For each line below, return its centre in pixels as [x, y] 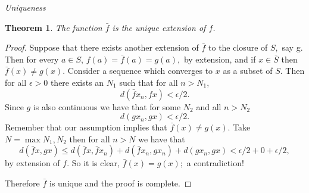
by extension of [32, 163]
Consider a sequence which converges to [140, 71]
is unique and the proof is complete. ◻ [121, 183]
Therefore [22, 183]
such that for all [149, 82]
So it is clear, [96, 163]
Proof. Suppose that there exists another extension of [102, 47]
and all [209, 106]
